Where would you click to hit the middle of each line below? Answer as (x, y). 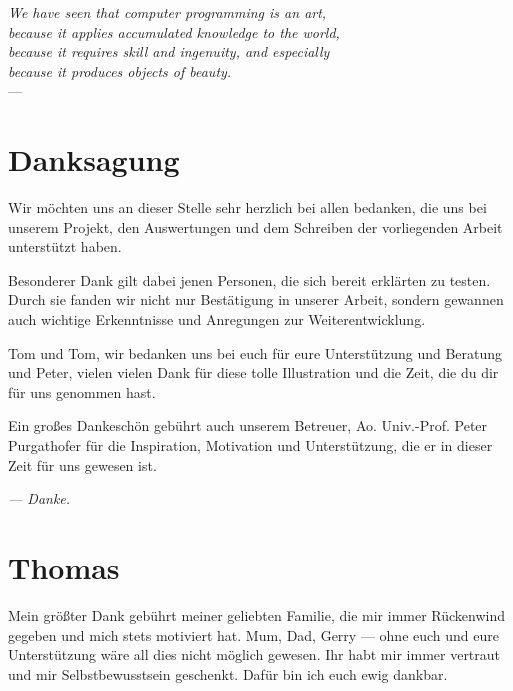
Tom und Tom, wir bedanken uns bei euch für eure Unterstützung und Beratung (255, 352)
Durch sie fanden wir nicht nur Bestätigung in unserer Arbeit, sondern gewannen (256, 299)
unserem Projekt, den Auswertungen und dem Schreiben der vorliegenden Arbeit (255, 226)
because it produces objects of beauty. (120, 70)
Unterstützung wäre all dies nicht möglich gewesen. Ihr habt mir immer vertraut (254, 654)
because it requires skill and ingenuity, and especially (169, 51)
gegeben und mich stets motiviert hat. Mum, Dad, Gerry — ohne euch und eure (253, 634)
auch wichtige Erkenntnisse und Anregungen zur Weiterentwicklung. (217, 319)
